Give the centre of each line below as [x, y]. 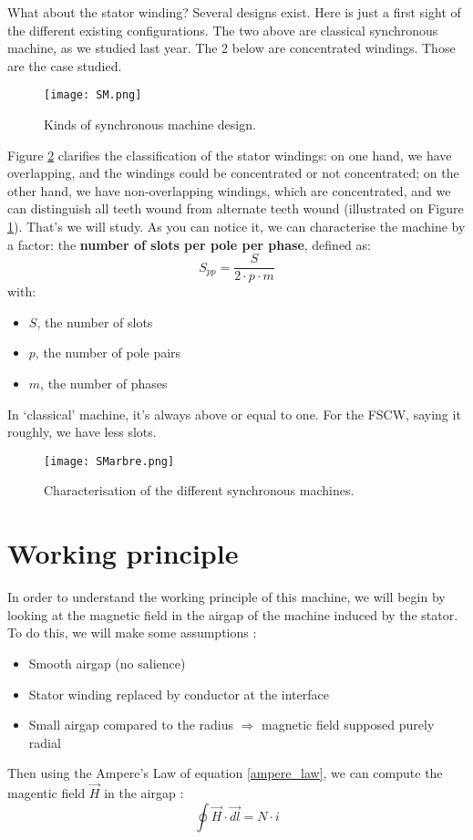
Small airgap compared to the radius [131, 725]
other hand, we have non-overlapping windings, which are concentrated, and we [229, 190]
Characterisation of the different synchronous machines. [199, 490]
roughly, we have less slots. [82, 432]
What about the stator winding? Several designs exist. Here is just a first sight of [234, 12]
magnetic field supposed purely [348, 725]
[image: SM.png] [93, 95]
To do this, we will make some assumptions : [132, 633]
